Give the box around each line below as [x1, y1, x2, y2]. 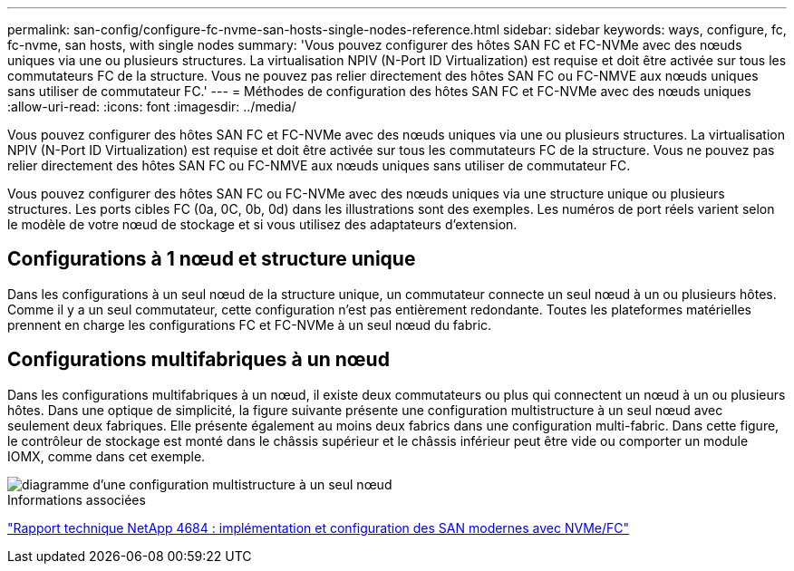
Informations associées [7, 491, 146, 508]
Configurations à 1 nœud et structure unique [7, 247, 416, 271]
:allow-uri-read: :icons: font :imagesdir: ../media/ [7, 99, 296, 114]
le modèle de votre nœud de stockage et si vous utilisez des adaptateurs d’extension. [7, 217, 518, 232]
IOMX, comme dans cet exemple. [7, 448, 206, 464]
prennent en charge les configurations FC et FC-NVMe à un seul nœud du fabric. [7, 316, 492, 333]
